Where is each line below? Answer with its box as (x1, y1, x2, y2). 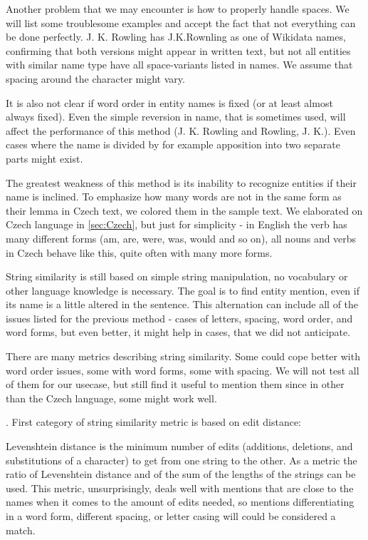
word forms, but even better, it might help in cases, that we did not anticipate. (6, 325, 351, 340)
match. (6, 522, 36, 537)
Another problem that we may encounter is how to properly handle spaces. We (6, 1, 349, 16)
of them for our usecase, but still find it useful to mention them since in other (6, 377, 345, 392)
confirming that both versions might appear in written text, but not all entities (6, 43, 351, 58)
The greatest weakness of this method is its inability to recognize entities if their (6, 175, 357, 190)
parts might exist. (6, 151, 83, 165)
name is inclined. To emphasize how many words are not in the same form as (6, 189, 342, 204)
